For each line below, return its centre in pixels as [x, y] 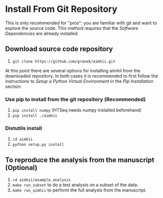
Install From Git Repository [61, 9]
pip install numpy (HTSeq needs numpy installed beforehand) [77, 110]
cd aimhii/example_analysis [41, 180]
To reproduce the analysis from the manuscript [80, 160]
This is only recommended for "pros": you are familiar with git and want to [81, 23]
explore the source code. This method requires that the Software [72, 28]
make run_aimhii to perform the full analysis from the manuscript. [80, 190]
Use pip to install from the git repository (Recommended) [76, 99]
